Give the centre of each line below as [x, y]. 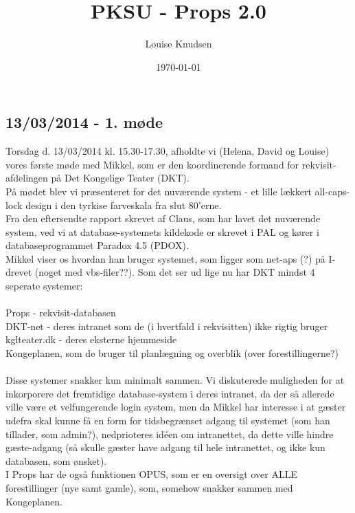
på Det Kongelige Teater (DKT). [120, 178]
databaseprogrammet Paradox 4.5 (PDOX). [97, 245]
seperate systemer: [44, 286]
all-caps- [332, 191]
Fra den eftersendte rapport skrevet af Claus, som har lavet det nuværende [163, 218]
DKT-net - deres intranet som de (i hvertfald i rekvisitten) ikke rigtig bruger [167, 326]
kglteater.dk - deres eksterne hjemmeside [91, 339]
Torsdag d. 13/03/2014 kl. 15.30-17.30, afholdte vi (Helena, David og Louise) [168, 151]
